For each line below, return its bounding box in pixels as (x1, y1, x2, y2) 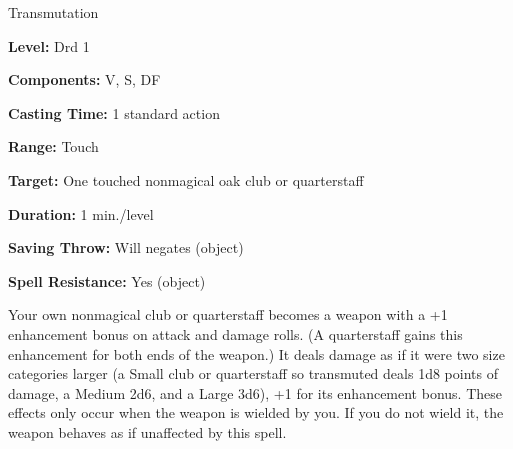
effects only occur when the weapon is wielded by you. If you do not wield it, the (8, 402, 504, 423)
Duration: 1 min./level (8, 203, 154, 224)
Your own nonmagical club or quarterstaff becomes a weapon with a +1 (8, 304, 448, 325)
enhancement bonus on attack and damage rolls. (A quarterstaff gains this (8, 323, 463, 344)
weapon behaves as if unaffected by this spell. (8, 421, 287, 442)
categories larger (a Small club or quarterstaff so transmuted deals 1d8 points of (8, 363, 498, 384)
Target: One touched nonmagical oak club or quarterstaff (8, 169, 364, 190)
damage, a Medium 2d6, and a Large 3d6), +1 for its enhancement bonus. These (8, 382, 502, 403)
